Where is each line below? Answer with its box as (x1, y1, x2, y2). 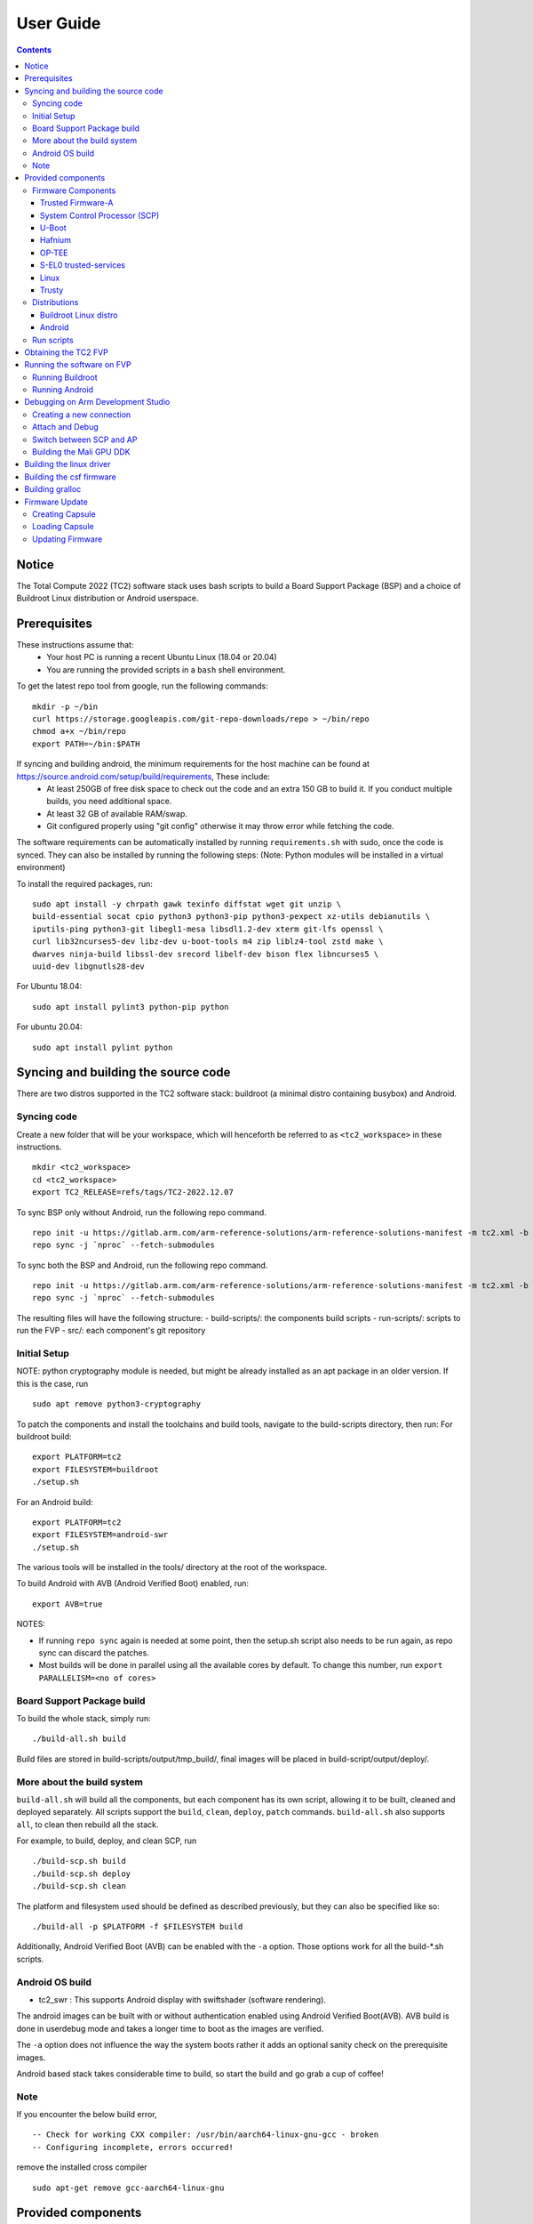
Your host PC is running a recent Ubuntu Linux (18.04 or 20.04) (46, 652, 277, 663)
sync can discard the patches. (38, 1648, 150, 1658)
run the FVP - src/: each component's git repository (16, 1326, 206, 1336)
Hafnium (40, 235, 71, 246)
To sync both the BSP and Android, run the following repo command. (16, 1260, 268, 1270)
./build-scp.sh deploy (32, 1868, 131, 1879)
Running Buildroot (32, 372, 98, 383)
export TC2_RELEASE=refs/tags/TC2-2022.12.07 (32, 1188, 235, 1197)
